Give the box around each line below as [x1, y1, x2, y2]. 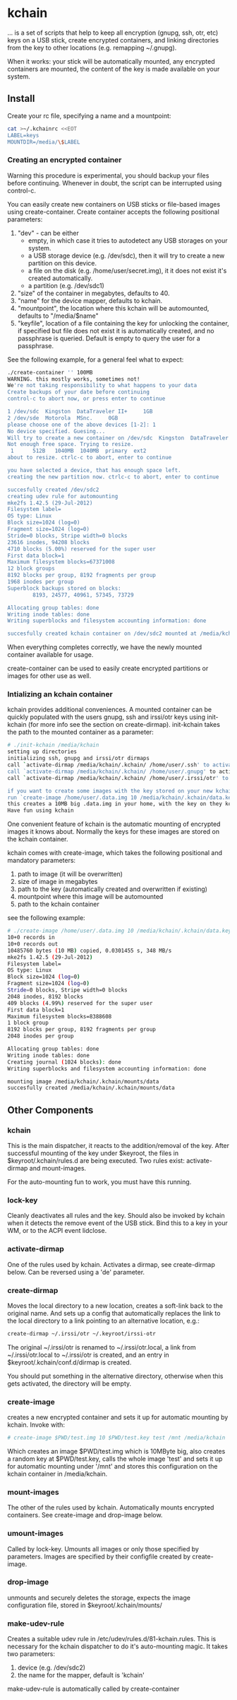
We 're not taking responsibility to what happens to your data [7, 382, 197, 389]
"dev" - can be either [17, 229, 79, 237]
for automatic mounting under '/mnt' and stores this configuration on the [7, 1461, 218, 1470]
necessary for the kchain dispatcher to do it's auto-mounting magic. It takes [7, 1642, 228, 1650]
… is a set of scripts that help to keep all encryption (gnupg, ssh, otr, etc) [7, 28, 219, 37]
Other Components [7, 1104, 94, 1116]
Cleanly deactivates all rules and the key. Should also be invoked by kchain [7, 1212, 225, 1220]
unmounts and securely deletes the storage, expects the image [7, 1593, 190, 1602]
